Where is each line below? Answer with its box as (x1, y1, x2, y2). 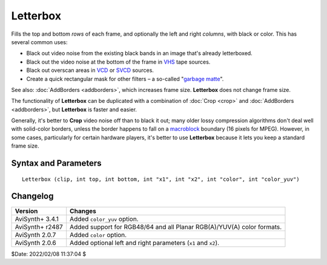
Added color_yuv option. (70, 215, 139, 223)
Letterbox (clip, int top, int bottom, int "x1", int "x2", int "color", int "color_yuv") (22, 175, 300, 183)
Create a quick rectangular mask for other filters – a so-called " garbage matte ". (26, 75, 224, 82)
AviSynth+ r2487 (15, 223, 63, 231)
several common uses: (11, 38, 68, 45)
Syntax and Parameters (11, 158, 102, 169)
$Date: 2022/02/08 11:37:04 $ (11, 250, 87, 257)
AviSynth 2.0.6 (15, 238, 57, 247)
